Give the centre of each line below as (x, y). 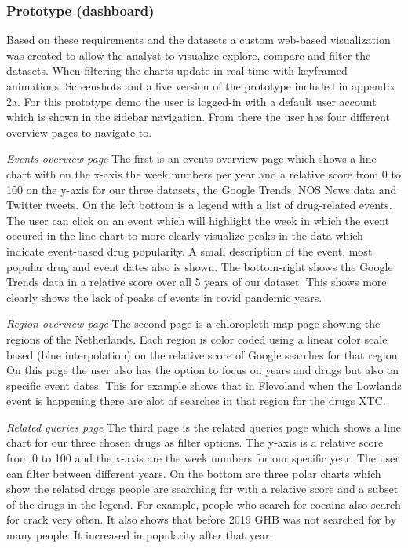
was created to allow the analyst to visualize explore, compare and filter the (189, 55)
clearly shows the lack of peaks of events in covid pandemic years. (164, 297)
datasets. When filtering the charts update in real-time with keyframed (177, 70)
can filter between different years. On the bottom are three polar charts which (194, 473)
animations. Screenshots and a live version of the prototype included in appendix (201, 86)
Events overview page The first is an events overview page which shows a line (191, 158)
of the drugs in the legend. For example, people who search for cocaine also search (204, 504)
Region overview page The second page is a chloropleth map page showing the (193, 324)
